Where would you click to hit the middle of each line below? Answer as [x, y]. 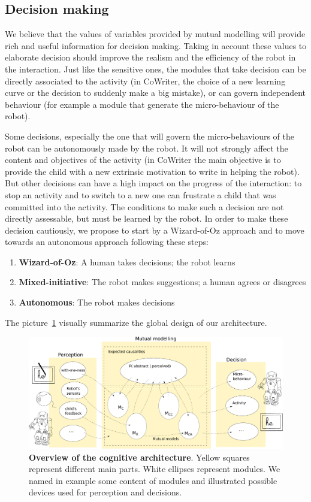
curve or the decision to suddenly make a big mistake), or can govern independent [155, 93]
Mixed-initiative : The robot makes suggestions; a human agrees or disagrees [162, 282]
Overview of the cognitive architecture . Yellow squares [139, 457]
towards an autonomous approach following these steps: [107, 242]
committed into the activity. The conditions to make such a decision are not [144, 206]
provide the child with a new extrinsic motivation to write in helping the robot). [152, 171]
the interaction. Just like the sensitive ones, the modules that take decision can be [155, 69]
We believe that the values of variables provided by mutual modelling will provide [155, 34]
